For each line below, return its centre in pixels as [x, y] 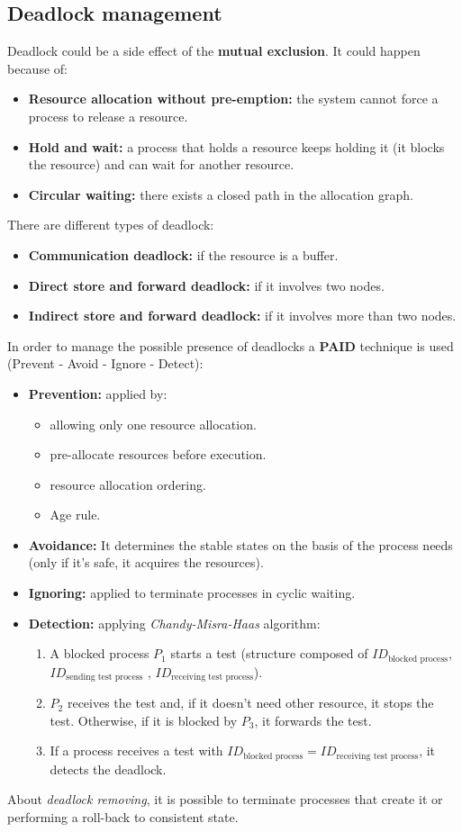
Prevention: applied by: [98, 393]
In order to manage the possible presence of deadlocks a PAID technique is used [231, 345]
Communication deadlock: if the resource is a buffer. [183, 254]
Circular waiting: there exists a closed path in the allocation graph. [221, 194]
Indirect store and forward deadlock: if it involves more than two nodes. [242, 316]
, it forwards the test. [313, 720]
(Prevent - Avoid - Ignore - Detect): [105, 363]
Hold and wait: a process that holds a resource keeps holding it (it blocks [236, 146]
